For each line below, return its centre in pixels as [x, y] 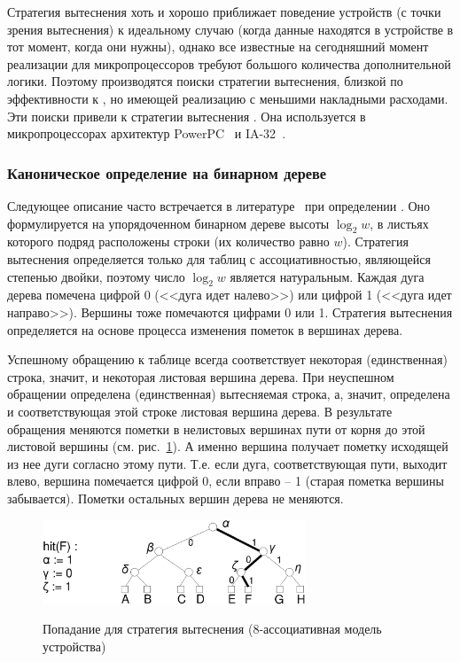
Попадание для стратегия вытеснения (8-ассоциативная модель [212, 629]
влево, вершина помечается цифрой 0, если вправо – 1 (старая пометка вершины [226, 481]
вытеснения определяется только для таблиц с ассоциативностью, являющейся [219, 258]
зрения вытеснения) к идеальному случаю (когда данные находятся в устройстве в [230, 29]
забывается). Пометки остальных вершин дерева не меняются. [175, 498]
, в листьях [399, 223]
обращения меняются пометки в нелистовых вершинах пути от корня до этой [216, 428]
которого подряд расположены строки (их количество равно [168, 241]
